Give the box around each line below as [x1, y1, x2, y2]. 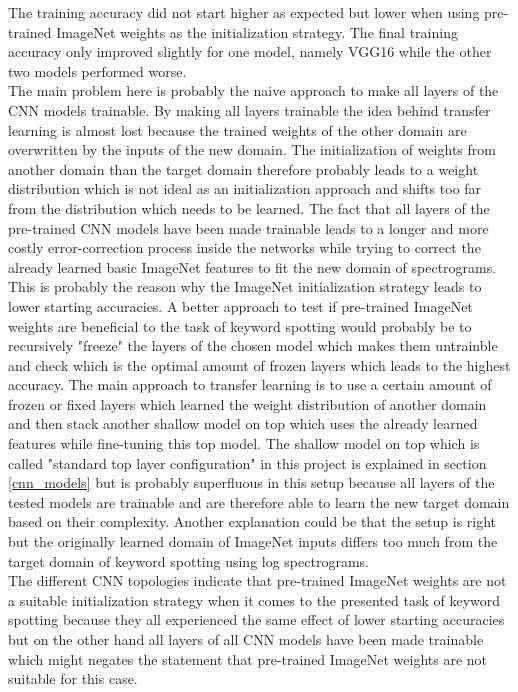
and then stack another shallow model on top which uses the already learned [8, 413, 478, 434]
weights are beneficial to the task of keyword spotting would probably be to [8, 315, 472, 336]
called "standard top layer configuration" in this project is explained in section [8, 452, 487, 473]
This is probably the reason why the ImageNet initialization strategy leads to [8, 276, 482, 297]
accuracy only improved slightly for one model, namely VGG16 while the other [8, 41, 492, 62]
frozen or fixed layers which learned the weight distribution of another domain [8, 393, 487, 414]
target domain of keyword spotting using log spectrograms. [8, 550, 369, 571]
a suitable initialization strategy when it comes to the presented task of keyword [8, 589, 501, 610]
